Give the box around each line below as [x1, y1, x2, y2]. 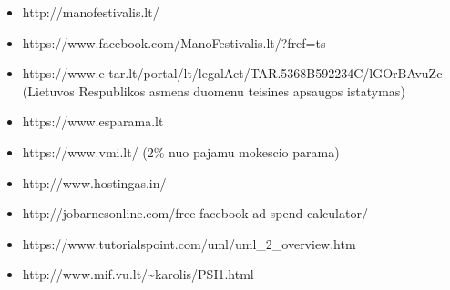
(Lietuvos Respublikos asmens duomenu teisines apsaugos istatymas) [22, 81, 405, 100]
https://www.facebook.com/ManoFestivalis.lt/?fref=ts [22, 33, 326, 52]
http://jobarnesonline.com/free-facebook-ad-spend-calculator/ [22, 204, 368, 223]
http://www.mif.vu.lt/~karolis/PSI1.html [22, 265, 254, 284]
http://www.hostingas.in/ [22, 173, 167, 192]
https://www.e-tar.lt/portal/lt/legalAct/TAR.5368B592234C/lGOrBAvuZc [22, 64, 443, 83]
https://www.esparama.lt [22, 112, 164, 131]
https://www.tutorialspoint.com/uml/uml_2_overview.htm [22, 234, 356, 253]
